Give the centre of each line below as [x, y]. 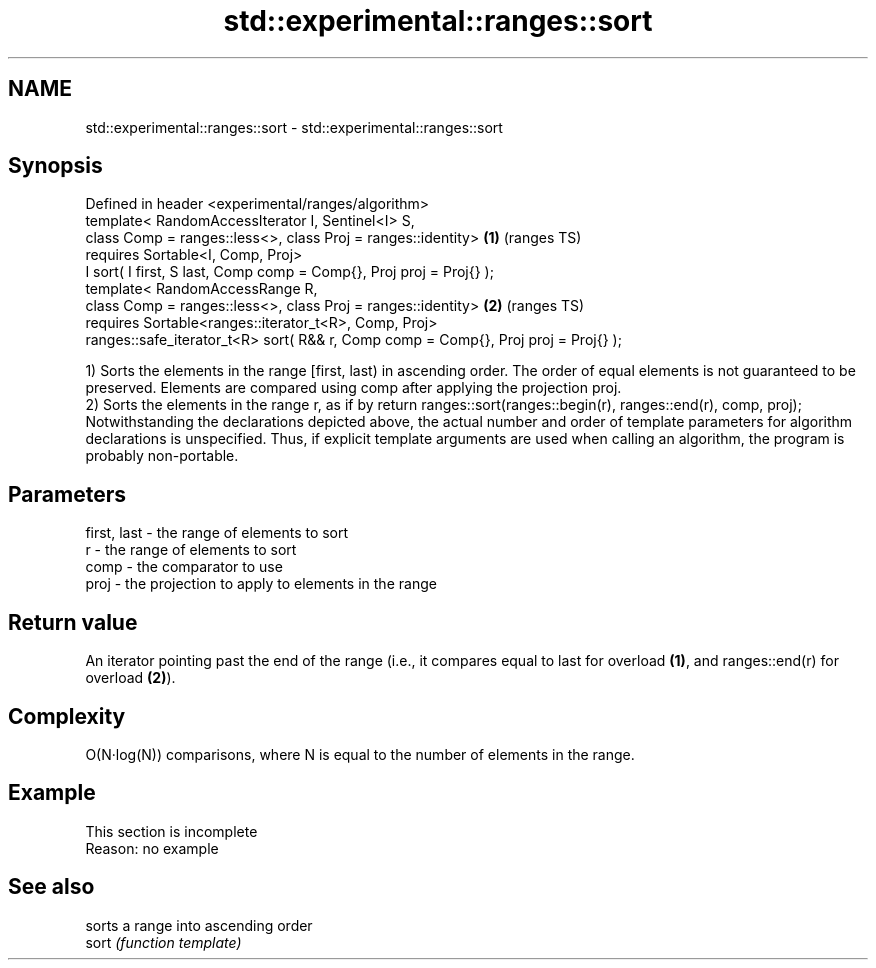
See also [51, 887]
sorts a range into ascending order [199, 925]
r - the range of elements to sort [191, 550]
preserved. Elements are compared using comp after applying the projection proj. [353, 388]
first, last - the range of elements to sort [217, 533]
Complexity [67, 716]
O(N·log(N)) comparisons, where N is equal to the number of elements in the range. [360, 754]
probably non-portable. [162, 456]
